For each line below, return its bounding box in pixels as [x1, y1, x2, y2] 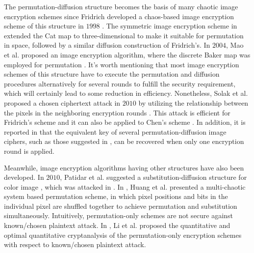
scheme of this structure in [4, 21, 84, 31]
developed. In [4, 172, 44, 182]
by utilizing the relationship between [138, 97, 249, 108]
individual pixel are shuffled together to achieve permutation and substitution [4, 200, 237, 211]
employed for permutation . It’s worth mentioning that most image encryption [4, 59, 239, 69]
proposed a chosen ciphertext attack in [4, 97, 121, 108]
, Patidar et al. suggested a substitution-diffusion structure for [60, 172, 247, 182]
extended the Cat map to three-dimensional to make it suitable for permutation [4, 30, 244, 40]
